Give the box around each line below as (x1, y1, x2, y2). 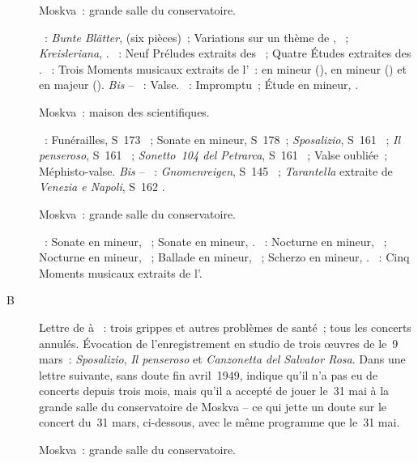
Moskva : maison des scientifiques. (39, 103, 210, 120)
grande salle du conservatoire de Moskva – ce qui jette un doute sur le (39, 397, 386, 414)
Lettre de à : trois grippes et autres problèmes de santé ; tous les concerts (39, 318, 412, 335)
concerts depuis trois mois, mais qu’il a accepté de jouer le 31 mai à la (39, 382, 390, 399)
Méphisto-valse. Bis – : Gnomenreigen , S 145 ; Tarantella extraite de (39, 162, 393, 179)
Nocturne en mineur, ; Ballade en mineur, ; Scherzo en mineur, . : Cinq (39, 248, 410, 265)
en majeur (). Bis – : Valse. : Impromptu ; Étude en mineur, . (39, 76, 359, 93)
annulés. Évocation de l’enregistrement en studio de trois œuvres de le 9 (39, 334, 399, 351)
